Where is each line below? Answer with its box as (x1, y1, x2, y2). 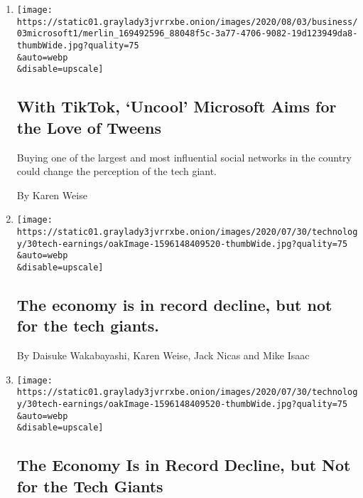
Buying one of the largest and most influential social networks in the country (16, 149, 352, 164)
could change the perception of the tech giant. (16, 164, 217, 179)
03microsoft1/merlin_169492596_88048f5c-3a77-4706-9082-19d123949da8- (16, 28, 358, 39)
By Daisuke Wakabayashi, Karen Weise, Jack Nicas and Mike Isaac (16, 348, 310, 363)
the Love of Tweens (16, 116, 161, 138)
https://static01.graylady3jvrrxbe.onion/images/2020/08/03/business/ (16, 16, 358, 27)
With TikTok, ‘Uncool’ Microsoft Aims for (16, 95, 337, 117)
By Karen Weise (16, 187, 87, 202)
